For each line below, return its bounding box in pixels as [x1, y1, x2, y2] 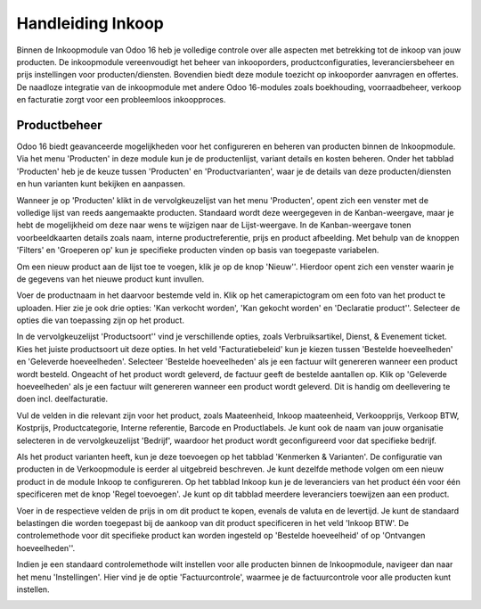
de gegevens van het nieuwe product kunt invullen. [16, 273, 205, 284]
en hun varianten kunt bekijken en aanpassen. [16, 178, 186, 189]
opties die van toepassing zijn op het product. [16, 315, 184, 325]
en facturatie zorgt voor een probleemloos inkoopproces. [16, 95, 226, 105]
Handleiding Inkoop [16, 13, 165, 33]
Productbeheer [16, 117, 102, 133]
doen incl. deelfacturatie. [16, 393, 109, 405]
